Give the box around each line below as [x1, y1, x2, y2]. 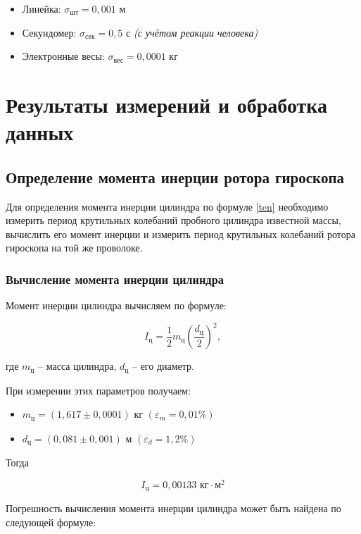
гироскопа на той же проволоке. [6, 240, 143, 255]
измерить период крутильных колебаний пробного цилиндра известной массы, [6, 213, 341, 228]
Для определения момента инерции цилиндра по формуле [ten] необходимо [6, 199, 329, 213]
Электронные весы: [22, 49, 105, 63]
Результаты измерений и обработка [6, 89, 328, 118]
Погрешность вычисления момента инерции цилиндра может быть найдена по [6, 501, 341, 516]
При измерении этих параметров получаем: [6, 383, 191, 397]
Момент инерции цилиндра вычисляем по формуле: [6, 298, 227, 313]
